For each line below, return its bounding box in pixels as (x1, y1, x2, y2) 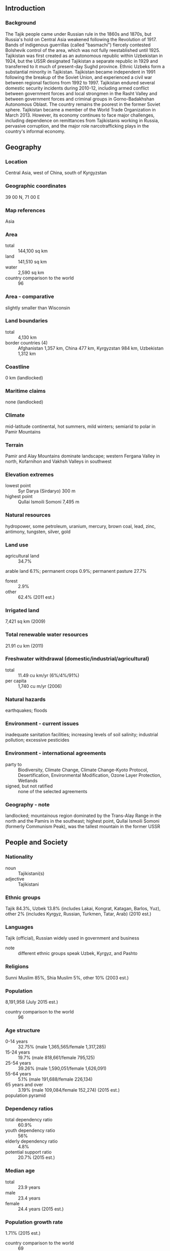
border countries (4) (5, 339, 48, 345)
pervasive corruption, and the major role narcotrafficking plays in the (5, 123, 149, 129)
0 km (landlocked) (5, 375, 43, 381)
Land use (5, 541, 29, 548)
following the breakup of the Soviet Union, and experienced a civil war (5, 74, 152, 80)
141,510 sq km (18, 259, 47, 265)
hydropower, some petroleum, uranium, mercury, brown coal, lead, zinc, (5, 523, 156, 529)
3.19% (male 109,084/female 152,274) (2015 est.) (18, 1087, 120, 1093)
